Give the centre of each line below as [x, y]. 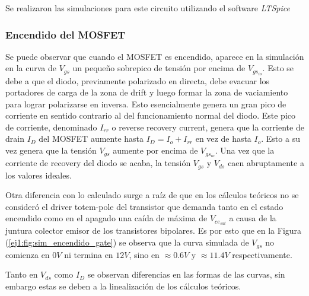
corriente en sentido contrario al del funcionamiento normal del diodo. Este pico [151, 115]
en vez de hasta [223, 139]
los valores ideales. [39, 175]
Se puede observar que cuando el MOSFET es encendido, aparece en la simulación [155, 56]
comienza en [28, 254]
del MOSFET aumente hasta [91, 139]
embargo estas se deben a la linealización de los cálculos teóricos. [123, 286]
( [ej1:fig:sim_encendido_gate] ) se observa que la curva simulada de [127, 242]
